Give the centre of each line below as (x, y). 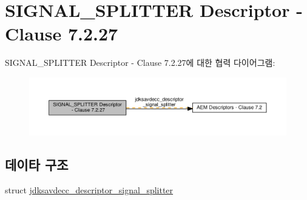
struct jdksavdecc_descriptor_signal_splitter (89, 190)
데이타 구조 (37, 165)
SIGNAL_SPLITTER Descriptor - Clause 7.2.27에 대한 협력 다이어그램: (140, 63)
